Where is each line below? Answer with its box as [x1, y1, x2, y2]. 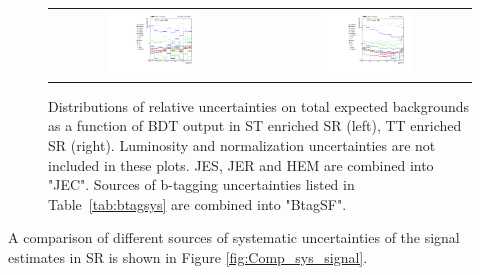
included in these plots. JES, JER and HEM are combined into [48, 154, 434, 175]
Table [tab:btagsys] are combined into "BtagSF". [48, 193, 347, 214]
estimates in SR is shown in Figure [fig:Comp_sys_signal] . [8, 246, 368, 267]
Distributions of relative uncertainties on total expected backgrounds [48, 95, 470, 116]
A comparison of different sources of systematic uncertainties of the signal [8, 227, 460, 248]
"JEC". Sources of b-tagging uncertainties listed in [48, 174, 355, 195]
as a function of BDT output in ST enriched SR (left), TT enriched [48, 115, 462, 136]
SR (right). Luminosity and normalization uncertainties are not [48, 134, 436, 155]
